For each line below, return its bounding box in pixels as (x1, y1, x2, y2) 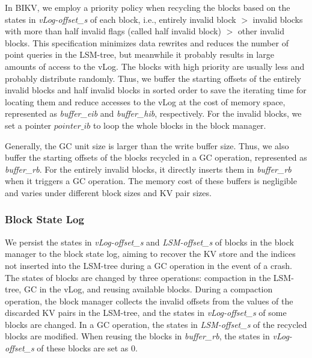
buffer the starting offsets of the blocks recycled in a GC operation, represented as (5, 151, 307, 164)
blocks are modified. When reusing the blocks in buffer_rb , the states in (5, 330, 270, 342)
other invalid (237, 25, 284, 37)
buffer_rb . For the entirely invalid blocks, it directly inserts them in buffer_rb (5, 162, 292, 175)
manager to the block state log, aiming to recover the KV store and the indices (5, 247, 296, 260)
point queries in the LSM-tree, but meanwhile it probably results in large (5, 48, 274, 61)
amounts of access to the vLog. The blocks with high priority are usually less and (5, 60, 305, 72)
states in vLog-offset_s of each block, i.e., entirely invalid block (5, 13, 236, 25)
